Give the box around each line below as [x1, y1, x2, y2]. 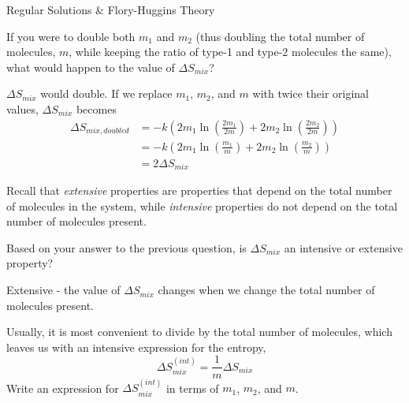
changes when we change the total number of [158, 282, 375, 298]
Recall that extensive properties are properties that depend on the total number [6, 182, 392, 199]
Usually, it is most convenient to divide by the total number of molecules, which [6, 323, 392, 340]
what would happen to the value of [6, 58, 175, 75]
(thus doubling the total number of [195, 28, 365, 44]
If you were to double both [6, 28, 136, 44]
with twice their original [252, 85, 370, 102]
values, [6, 100, 39, 117]
